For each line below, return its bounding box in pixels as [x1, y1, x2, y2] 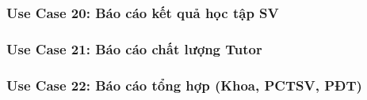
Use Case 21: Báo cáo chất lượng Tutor [6, 39, 262, 58]
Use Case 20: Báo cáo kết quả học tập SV [6, 2, 279, 22]
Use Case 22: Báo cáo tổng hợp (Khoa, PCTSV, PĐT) [6, 75, 362, 94]
